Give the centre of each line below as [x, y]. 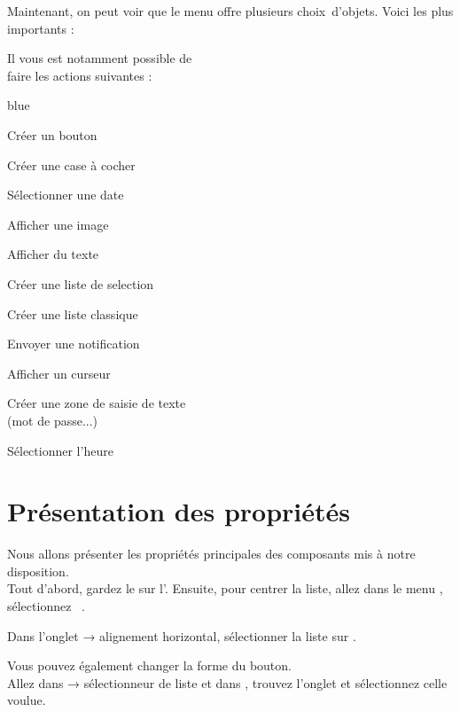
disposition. [38, 571]
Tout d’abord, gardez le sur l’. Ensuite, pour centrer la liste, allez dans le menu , [225, 588]
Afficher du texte [53, 254]
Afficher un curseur [59, 373]
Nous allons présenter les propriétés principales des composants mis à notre [211, 554]
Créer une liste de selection [81, 283]
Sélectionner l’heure [60, 450]
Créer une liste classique [73, 313]
